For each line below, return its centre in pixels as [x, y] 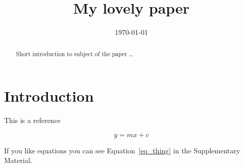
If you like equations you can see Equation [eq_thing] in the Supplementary [122, 150]
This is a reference [32, 120]
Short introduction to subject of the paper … [75, 53]
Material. [18, 160]
